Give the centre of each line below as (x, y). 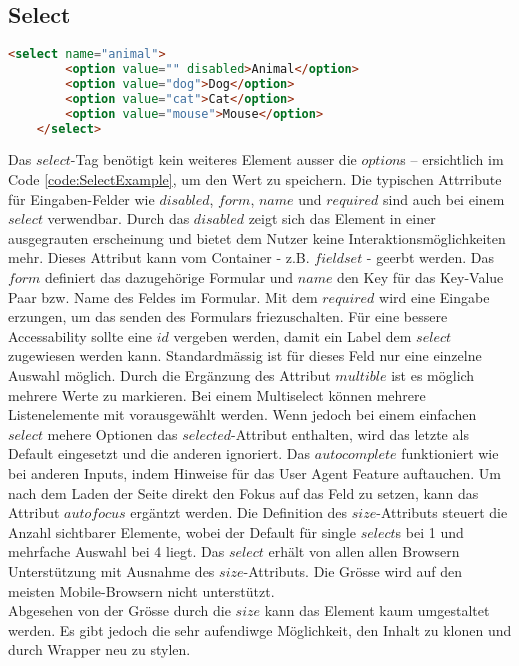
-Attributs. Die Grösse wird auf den (352, 570)
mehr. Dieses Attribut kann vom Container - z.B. (159, 257)
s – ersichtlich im (452, 159)
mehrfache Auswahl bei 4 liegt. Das (116, 551)
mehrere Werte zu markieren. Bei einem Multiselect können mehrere (217, 394)
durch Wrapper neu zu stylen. (99, 649)
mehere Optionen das (112, 433)
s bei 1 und (429, 531)
